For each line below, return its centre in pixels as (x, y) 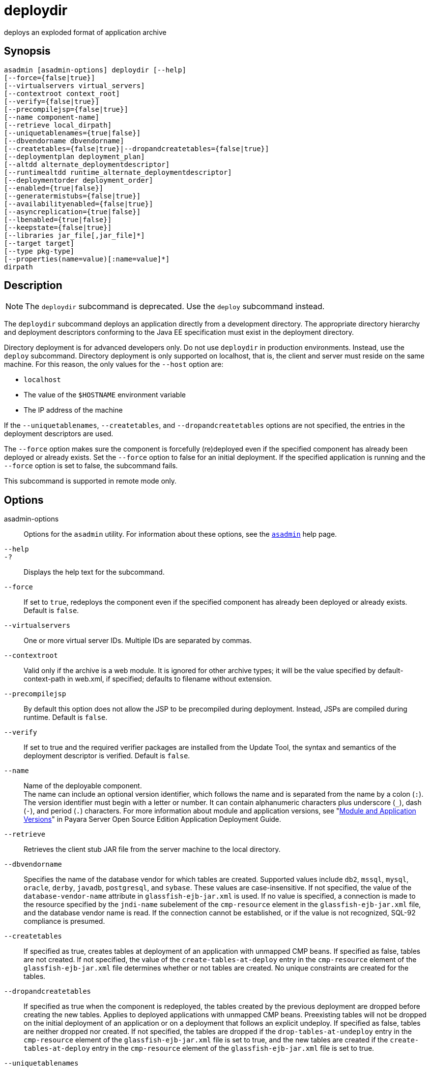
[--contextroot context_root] (62, 93)
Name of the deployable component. (83, 786)
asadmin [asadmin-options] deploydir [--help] (95, 70)
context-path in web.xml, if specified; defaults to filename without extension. (148, 679)
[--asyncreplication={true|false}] (72, 211)
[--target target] (39, 243)
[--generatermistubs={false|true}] (72, 196)
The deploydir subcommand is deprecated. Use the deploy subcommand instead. (175, 307)
